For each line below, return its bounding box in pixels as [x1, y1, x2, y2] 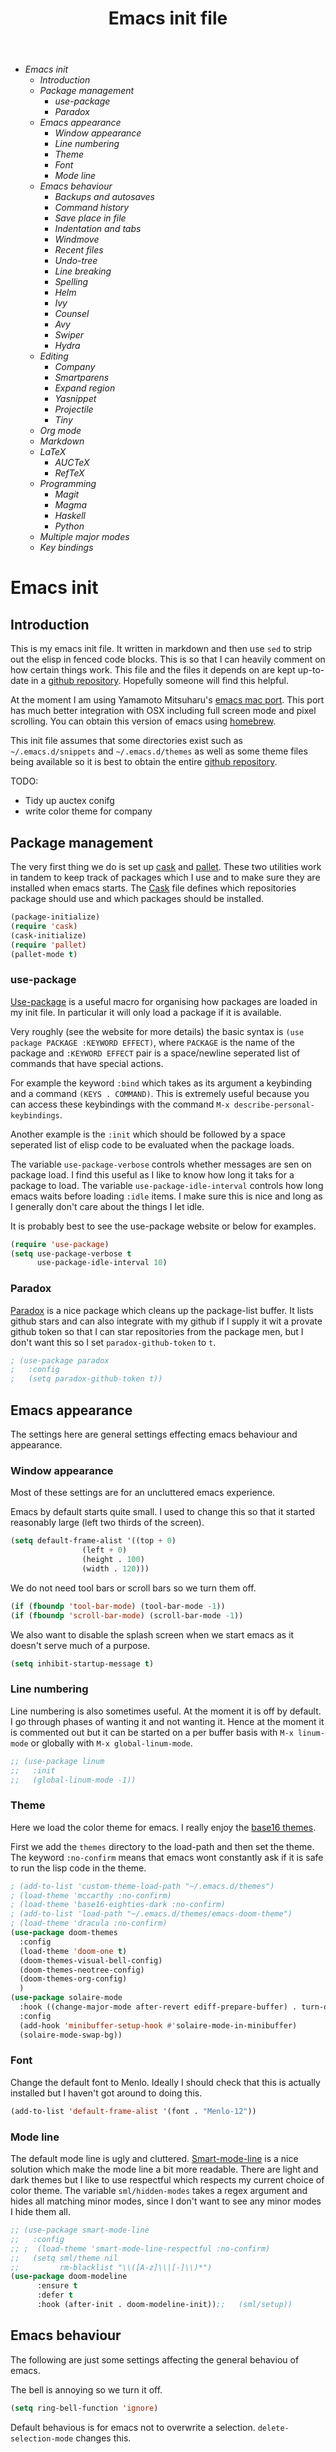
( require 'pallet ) [10, 940, 87, 950]
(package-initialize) [10, 912, 101, 922]
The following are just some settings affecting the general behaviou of [10, 2353, 300, 2366]
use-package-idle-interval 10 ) [36, 1258, 168, 1268]
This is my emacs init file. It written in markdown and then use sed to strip [10, 643, 313, 655]
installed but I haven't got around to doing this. [10, 2087, 203, 2099]
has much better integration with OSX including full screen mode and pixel [10, 705, 317, 717]
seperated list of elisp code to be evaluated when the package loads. [10, 1138, 295, 1151]
